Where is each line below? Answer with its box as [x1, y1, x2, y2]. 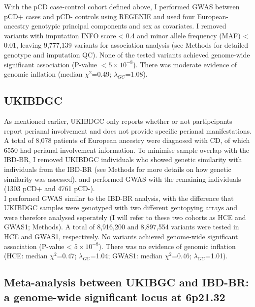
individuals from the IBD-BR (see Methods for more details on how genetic [4, 164, 231, 174]
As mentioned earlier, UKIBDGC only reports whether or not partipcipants [4, 115, 232, 126]
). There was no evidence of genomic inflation [98, 241, 236, 251]
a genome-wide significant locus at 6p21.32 [4, 289, 225, 304]
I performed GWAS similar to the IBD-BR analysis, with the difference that [4, 193, 234, 203]
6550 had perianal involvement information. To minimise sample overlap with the [4, 144, 250, 155]
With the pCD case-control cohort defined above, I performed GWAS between [4, 1, 240, 11]
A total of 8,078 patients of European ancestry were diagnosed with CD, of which [4, 135, 250, 145]
